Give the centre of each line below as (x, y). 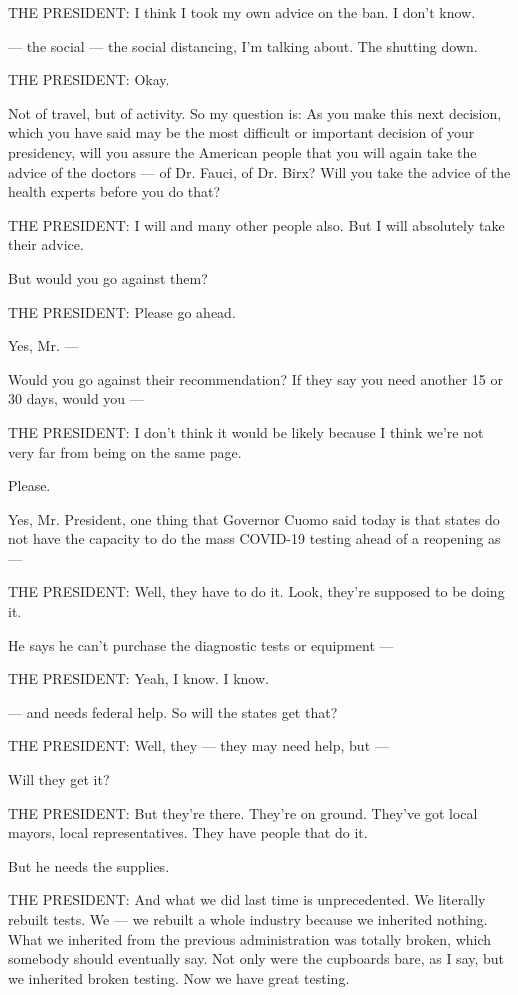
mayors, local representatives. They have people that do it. (188, 832)
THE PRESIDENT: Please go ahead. (122, 311)
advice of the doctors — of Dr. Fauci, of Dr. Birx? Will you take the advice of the (259, 171)
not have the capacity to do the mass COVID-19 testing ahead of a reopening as (254, 538)
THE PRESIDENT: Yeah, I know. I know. (138, 678)
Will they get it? (59, 779)
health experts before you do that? (114, 191)
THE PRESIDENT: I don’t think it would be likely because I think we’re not (246, 431)
